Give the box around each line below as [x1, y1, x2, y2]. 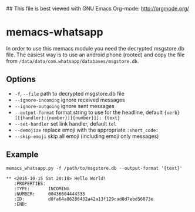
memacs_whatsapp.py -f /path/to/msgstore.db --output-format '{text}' [6, 165, 183, 171]
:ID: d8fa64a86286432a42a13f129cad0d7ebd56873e [14, 196, 154, 202]
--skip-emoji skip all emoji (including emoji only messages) [14, 132, 159, 140]
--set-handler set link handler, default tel [14, 120, 116, 127]
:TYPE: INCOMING [14, 186, 69, 191]
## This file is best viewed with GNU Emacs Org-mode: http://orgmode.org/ [6, 5, 189, 12]
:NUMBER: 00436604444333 [14, 191, 85, 197]
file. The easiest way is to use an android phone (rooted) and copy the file [6, 51, 185, 58]
